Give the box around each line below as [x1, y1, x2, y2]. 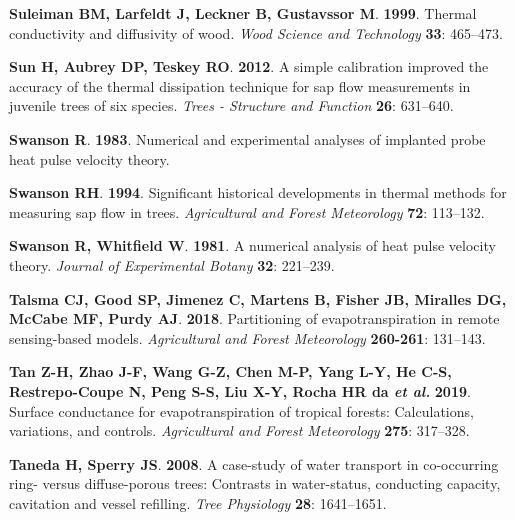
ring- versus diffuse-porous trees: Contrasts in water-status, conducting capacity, [9, 473, 501, 494]
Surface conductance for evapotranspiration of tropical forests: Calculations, [9, 400, 474, 421]
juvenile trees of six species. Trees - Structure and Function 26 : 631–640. [9, 95, 454, 116]
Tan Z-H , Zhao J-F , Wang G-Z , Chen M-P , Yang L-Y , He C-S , [9, 361, 452, 382]
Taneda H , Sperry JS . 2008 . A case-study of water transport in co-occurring [9, 453, 499, 474]
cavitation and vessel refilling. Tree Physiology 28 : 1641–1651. [9, 492, 387, 513]
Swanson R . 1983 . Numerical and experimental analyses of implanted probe [9, 128, 486, 149]
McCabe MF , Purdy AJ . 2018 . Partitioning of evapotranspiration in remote [9, 308, 500, 329]
